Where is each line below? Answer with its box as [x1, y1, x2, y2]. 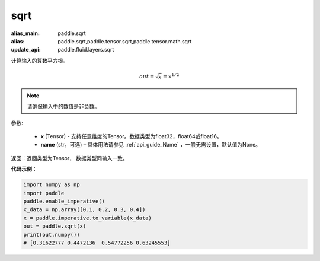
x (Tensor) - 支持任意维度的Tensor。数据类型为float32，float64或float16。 [40, 133, 222, 140]
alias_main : [11, 30, 40, 37]
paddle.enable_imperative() [23, 198, 105, 205]
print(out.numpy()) [23, 231, 80, 238]
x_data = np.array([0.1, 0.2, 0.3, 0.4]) [23, 206, 146, 213]
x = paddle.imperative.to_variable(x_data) [23, 214, 152, 221]
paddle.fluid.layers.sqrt [57, 46, 114, 53]
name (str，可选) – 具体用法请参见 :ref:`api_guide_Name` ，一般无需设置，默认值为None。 [40, 141, 261, 148]
